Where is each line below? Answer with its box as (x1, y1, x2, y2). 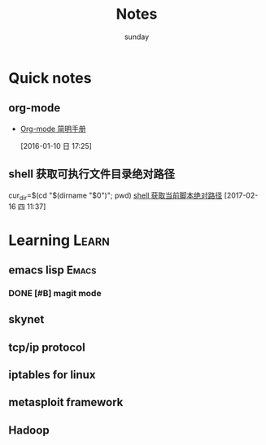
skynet (8, 312, 45, 326)
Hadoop (8, 423, 50, 437)
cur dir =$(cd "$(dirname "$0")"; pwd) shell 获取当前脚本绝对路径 (8, 190, 223, 202)
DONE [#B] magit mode (8, 287, 102, 299)
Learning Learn (8, 231, 110, 249)
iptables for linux (8, 368, 96, 382)
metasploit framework (8, 395, 124, 409)
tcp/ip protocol (8, 340, 85, 354)
